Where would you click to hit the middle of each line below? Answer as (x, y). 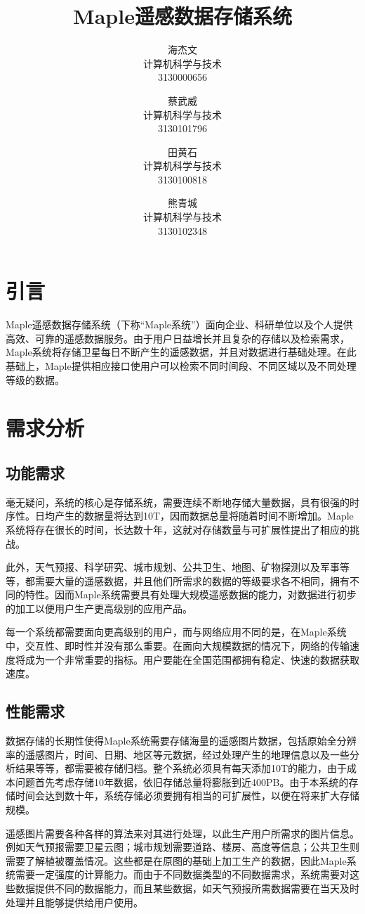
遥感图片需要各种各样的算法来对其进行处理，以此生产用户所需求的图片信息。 (182, 833)
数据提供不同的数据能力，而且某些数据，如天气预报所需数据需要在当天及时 (187, 888)
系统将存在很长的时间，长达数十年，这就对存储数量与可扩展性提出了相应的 (178, 529)
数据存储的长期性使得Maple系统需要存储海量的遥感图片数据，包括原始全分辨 (181, 741)
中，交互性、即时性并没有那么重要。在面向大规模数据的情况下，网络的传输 (178, 646)
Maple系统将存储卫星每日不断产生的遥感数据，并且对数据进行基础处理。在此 (181, 352)
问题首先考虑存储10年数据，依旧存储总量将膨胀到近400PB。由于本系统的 (182, 781)
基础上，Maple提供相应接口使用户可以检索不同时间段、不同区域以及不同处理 (181, 365)
